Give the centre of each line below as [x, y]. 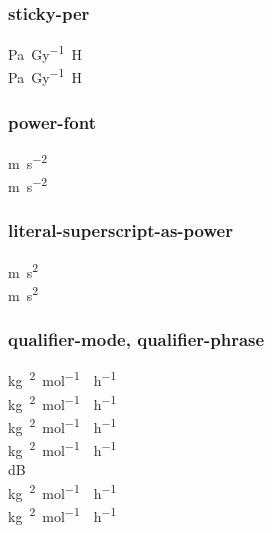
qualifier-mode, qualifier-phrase [136, 339]
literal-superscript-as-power [120, 230]
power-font [52, 121]
